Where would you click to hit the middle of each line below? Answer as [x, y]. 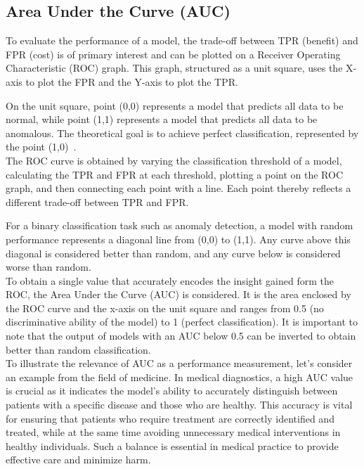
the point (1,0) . [41, 147]
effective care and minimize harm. [78, 460]
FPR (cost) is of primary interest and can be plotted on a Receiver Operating [173, 54]
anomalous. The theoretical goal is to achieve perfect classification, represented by [182, 133]
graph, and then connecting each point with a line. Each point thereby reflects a [178, 188]
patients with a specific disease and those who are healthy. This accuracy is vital [179, 405]
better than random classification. [78, 349]
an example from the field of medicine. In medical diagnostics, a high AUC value [180, 377]
